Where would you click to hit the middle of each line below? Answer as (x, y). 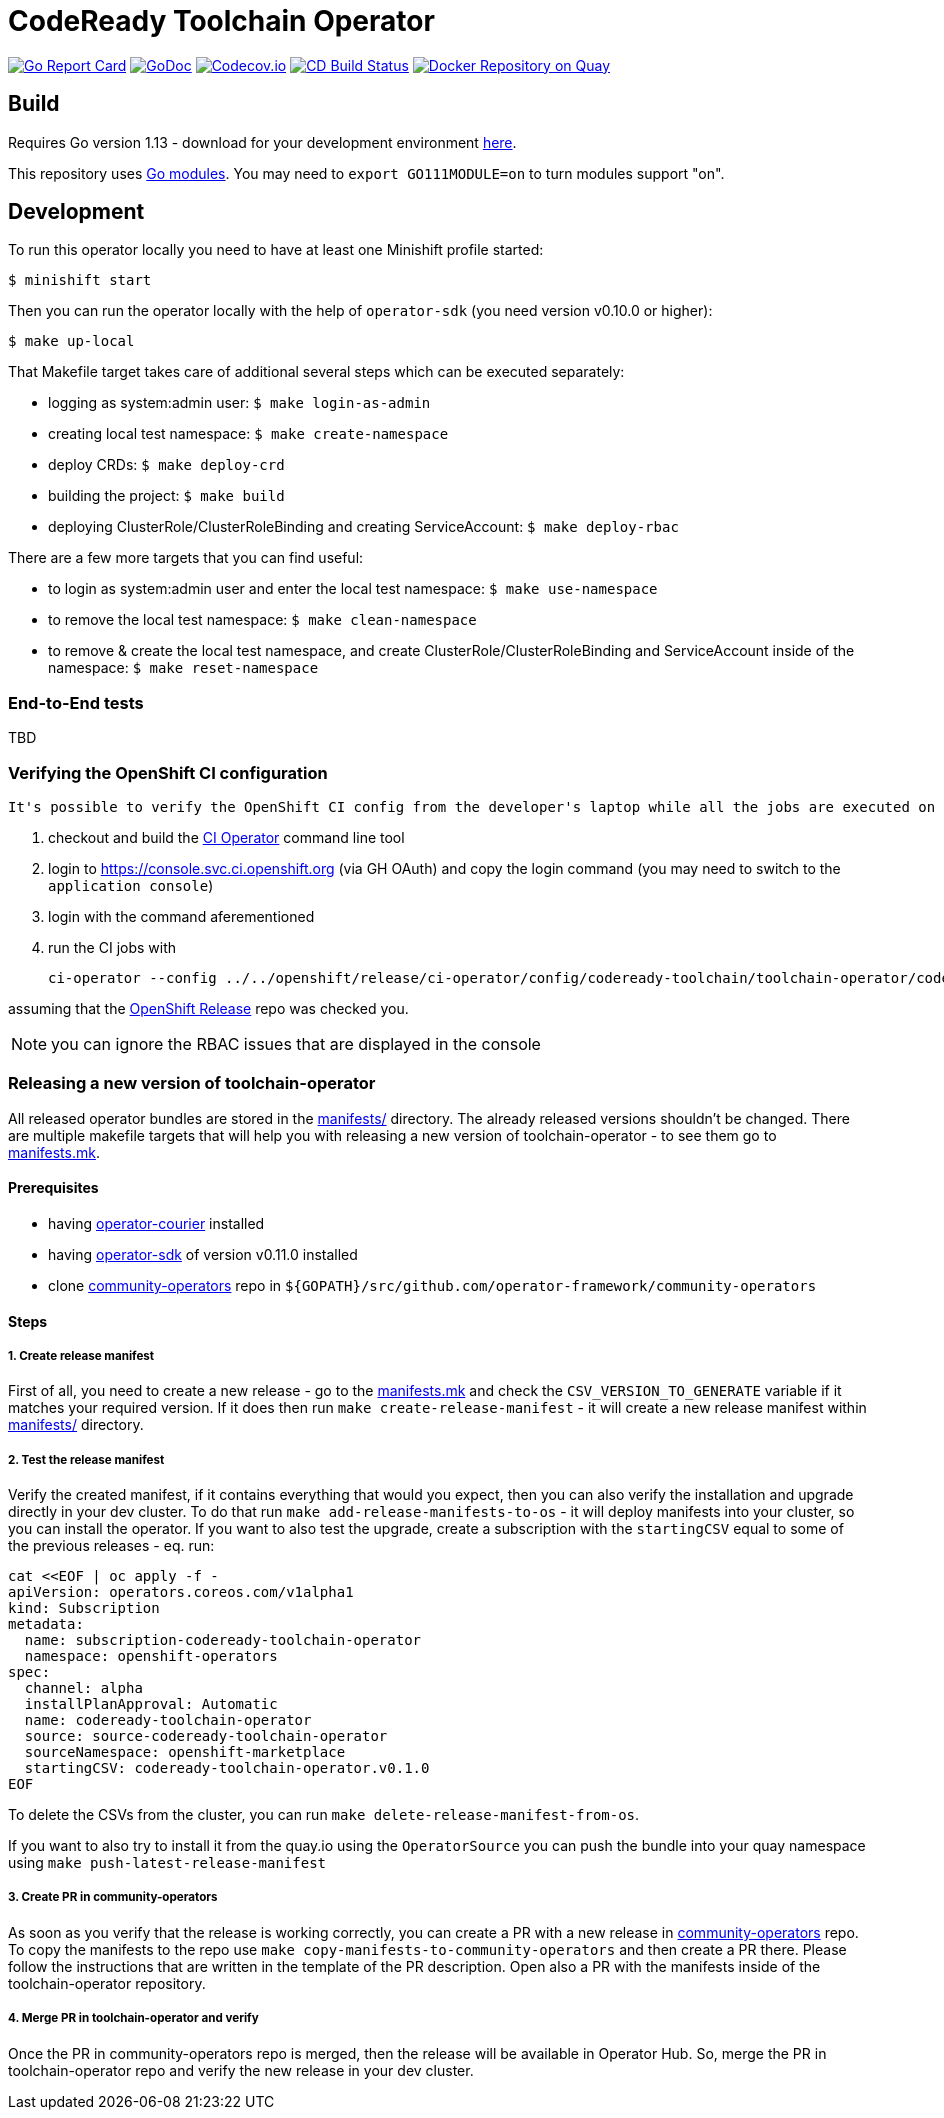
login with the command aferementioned (181, 916)
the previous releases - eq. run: (111, 1546)
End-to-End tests (76, 702)
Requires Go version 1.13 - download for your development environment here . (262, 142)
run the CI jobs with (112, 947)
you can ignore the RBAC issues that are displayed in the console (296, 1043)
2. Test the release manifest (86, 1459)
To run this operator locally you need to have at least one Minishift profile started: (276, 250)
